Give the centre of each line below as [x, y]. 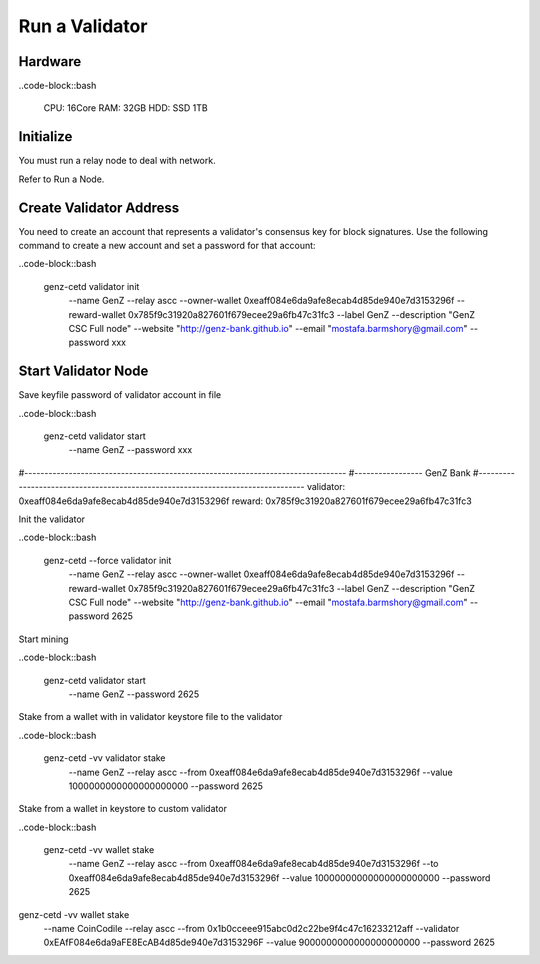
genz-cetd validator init [91, 286]
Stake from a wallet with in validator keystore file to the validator [150, 717]
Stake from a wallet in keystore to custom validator [122, 809]
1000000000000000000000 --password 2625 [166, 786]
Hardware [50, 61]
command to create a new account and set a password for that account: [167, 246]
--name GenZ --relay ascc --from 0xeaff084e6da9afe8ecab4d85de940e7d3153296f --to [253, 864]
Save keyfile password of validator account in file [120, 395]
